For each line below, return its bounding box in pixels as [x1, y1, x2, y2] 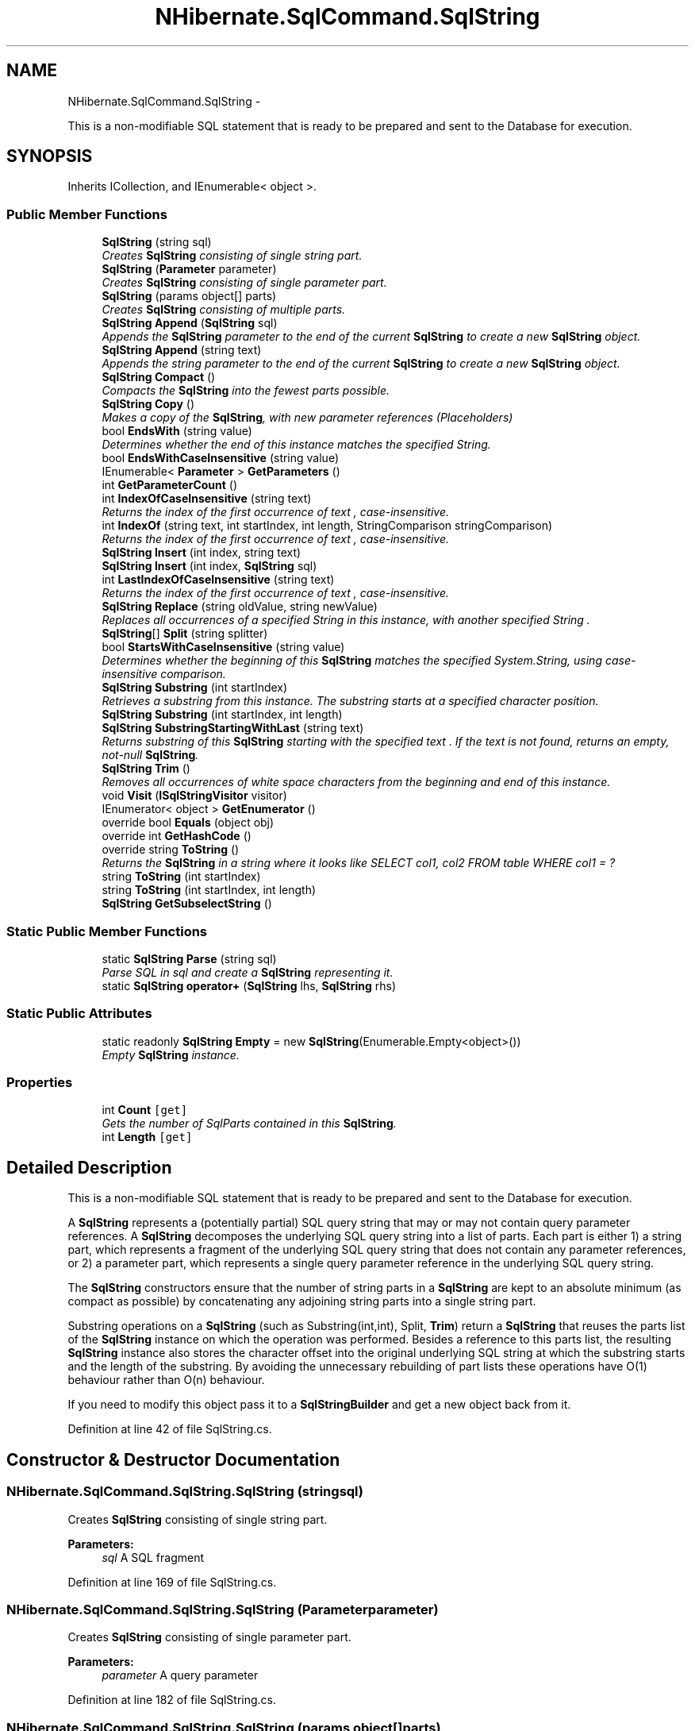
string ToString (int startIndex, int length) [102, 883, 317, 897]
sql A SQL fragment [102, 1550, 205, 1564]
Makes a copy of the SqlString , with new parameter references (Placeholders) [102, 411, 513, 425]
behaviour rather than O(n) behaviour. [67, 1373, 265, 1387]
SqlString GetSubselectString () [102, 896, 272, 911]
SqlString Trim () [102, 761, 190, 776]
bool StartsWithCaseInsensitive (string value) [102, 640, 345, 654]
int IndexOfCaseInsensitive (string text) [102, 492, 312, 506]
